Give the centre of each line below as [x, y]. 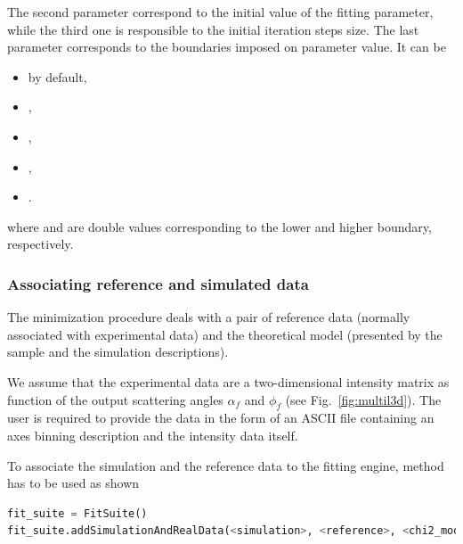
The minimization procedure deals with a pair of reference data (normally [209, 317]
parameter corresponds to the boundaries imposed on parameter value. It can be [227, 47]
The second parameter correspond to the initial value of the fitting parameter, [220, 12]
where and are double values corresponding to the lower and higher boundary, [219, 226]
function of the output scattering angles [115, 399]
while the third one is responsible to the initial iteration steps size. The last [213, 29]
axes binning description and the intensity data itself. [153, 435]
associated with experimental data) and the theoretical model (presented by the [225, 334]
